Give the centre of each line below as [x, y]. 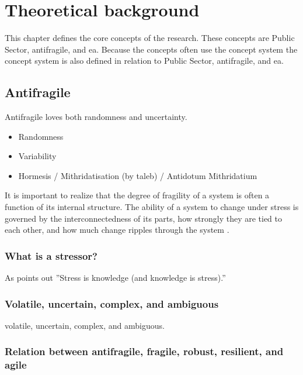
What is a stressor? [51, 255]
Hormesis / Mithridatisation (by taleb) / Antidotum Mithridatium [138, 175]
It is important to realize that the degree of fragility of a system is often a [137, 195]
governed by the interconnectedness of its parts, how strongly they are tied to [144, 218]
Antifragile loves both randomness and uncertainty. [96, 117]
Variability [37, 156]
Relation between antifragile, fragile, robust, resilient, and [144, 351]
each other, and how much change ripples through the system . [117, 230]
